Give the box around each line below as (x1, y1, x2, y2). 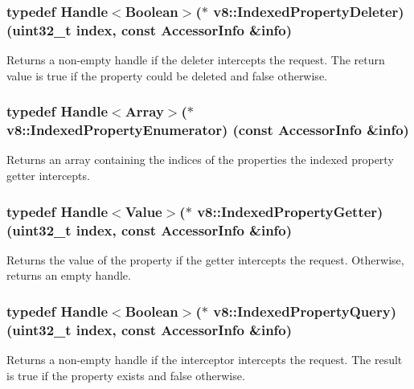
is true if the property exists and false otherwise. (6, 366, 245, 383)
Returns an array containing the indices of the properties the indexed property (6, 151, 394, 168)
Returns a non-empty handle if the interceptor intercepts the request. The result (6, 351, 403, 368)
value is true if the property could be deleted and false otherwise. (6, 67, 327, 84)
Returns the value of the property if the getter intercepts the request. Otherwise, (6, 251, 404, 268)
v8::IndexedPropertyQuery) (213, 301, 396, 321)
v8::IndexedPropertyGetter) (197, 201, 383, 221)
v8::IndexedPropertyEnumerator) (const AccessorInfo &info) (6, 120, 409, 140)
